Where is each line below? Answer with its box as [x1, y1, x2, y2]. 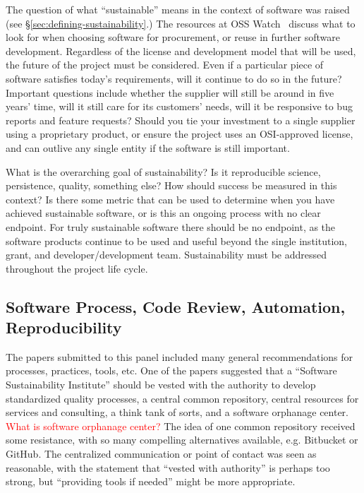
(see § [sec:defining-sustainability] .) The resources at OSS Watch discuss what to [6, 16, 356, 30]
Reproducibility [6, 316, 122, 338]
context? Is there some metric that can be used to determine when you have [6, 191, 335, 206]
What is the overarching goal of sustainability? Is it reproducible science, [6, 164, 321, 179]
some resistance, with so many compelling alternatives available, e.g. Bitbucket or [6, 432, 358, 447]
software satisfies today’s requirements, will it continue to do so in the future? [6, 71, 342, 85]
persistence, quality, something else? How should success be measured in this [6, 178, 337, 193]
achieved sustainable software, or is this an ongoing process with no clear [6, 206, 321, 220]
